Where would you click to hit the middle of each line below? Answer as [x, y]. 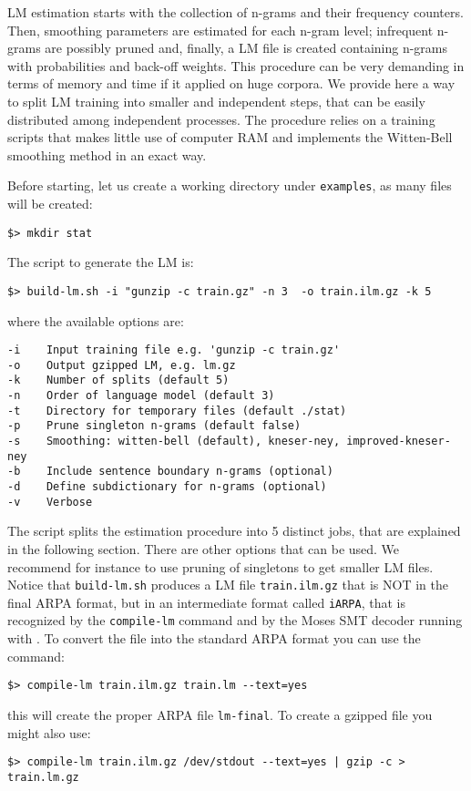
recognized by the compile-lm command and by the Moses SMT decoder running [235, 620]
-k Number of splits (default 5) [118, 380]
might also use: [49, 732]
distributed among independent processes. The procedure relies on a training [221, 119]
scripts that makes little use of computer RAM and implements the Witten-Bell [230, 137]
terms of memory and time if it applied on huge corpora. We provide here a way [231, 83]
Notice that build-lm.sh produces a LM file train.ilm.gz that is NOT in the [228, 585]
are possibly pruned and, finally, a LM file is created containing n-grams [246, 48]
